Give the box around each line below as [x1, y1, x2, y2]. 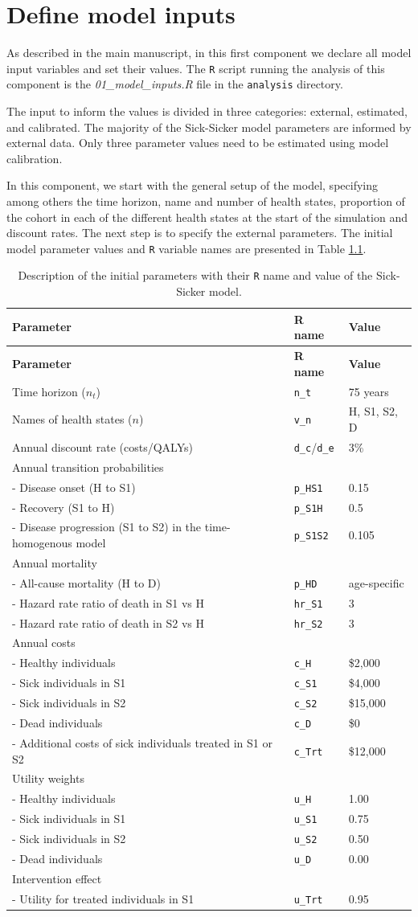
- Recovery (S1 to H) [12, 498, 115, 515]
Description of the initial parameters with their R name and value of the [18, 267, 373, 284]
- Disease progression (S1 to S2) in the [12, 518, 202, 535]
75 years [348, 383, 389, 399]
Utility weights [12, 770, 84, 787]
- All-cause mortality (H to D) [12, 574, 162, 591]
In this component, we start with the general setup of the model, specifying [6, 177, 378, 194]
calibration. [6, 149, 63, 166]
